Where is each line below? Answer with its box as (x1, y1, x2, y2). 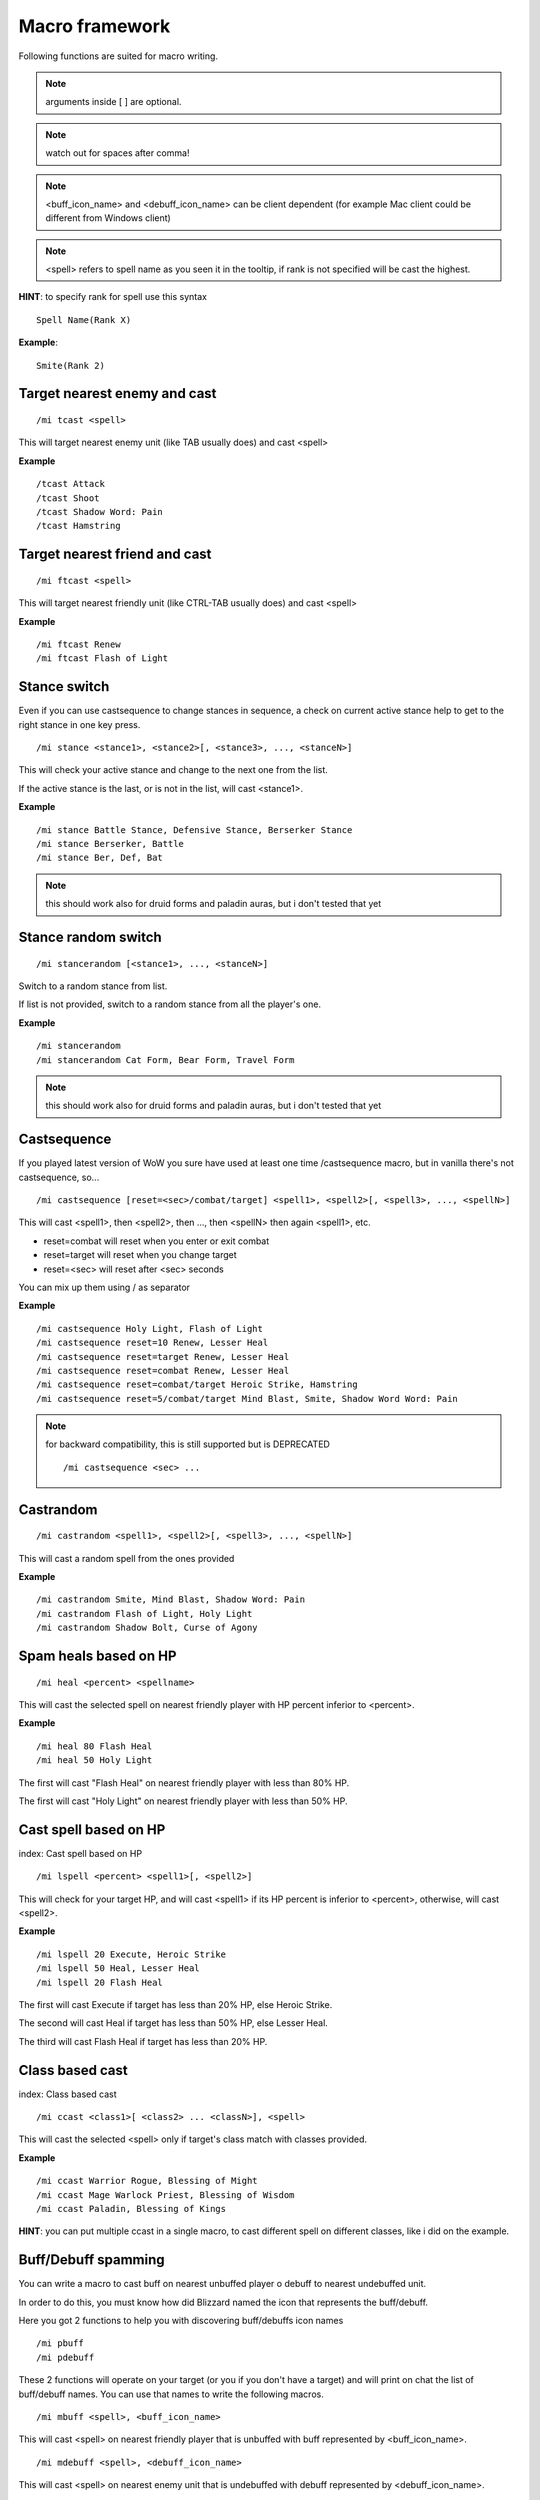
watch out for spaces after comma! (45, 147, 190, 159)
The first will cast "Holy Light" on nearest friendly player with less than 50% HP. (18, 1795, 348, 1807)
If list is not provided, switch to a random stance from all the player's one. (18, 998, 322, 1010)
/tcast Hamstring (36, 520, 121, 532)
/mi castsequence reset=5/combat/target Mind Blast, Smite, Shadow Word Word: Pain (36, 1393, 459, 1404)
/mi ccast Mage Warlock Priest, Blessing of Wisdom (36, 2189, 295, 2200)
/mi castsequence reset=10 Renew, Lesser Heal (36, 1337, 269, 1349)
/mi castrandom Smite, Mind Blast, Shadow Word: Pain (36, 1594, 305, 1605)
